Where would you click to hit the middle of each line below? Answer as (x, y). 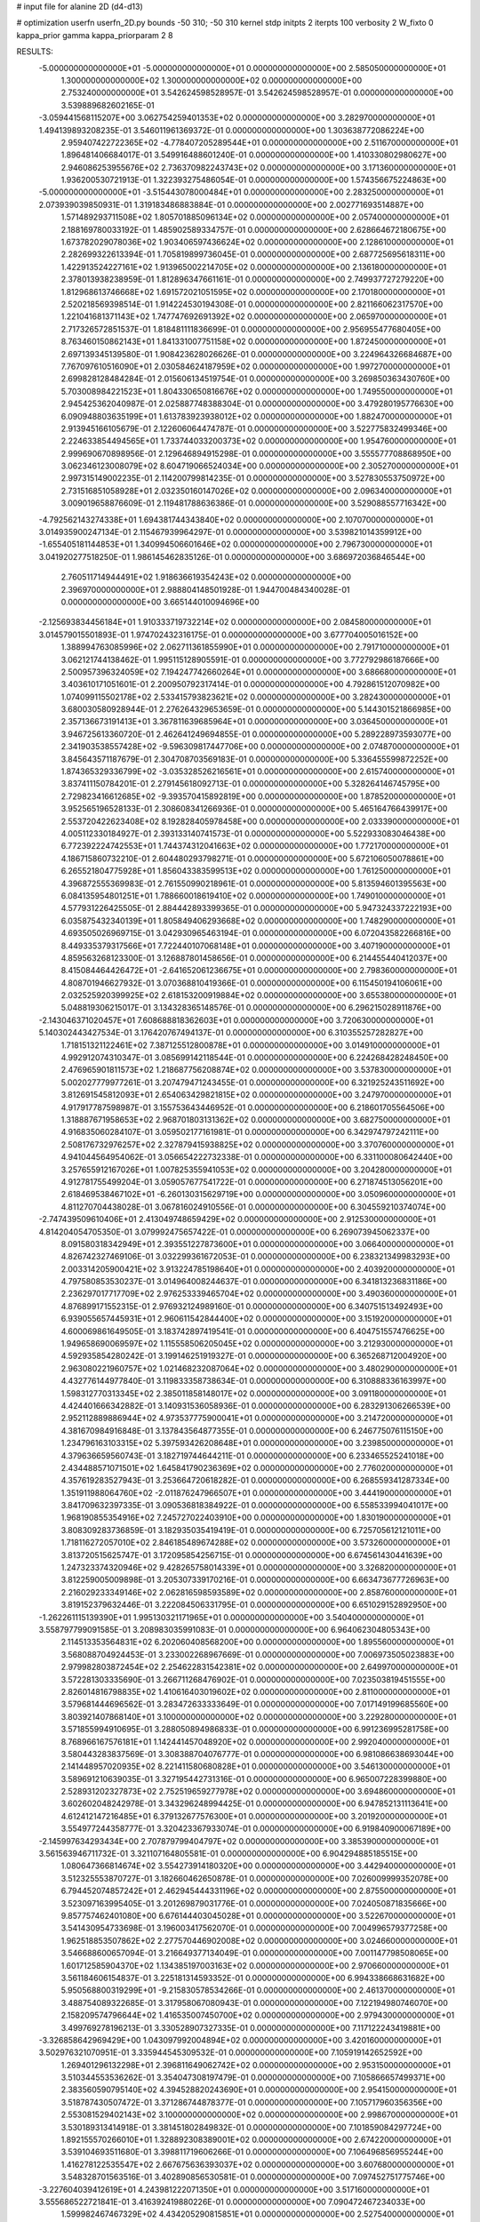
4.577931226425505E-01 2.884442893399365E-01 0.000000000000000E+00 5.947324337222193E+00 (256, 908)
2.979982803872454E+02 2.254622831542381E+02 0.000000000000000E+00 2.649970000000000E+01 (259, 1667)
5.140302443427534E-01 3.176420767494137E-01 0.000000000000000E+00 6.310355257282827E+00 (231, 1033)
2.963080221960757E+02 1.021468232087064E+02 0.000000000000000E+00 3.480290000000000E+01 (259, 1368)
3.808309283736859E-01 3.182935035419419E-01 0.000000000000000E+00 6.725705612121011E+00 (251, 1530)
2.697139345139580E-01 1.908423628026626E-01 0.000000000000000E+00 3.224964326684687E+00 (256, 354)
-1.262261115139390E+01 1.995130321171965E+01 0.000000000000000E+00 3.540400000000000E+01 (231, 1617)
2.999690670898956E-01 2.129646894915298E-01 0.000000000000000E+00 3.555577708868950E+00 (256, 453)
